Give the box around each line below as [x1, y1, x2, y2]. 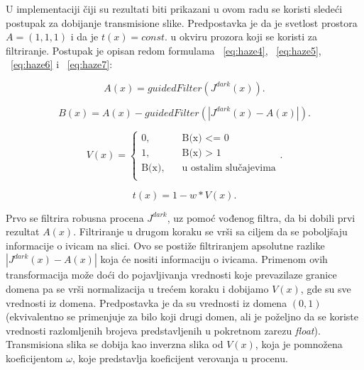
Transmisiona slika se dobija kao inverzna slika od [6, 337, 224, 352]
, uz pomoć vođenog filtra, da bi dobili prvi [167, 210, 355, 225]
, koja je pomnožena [255, 337, 343, 352]
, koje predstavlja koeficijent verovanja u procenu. [72, 350, 288, 365]
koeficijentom [6, 350, 63, 365]
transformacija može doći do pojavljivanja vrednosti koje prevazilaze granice [6, 267, 337, 282]
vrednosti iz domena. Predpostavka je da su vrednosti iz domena [6, 295, 287, 310]
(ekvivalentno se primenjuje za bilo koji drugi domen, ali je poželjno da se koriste [6, 309, 358, 324]
